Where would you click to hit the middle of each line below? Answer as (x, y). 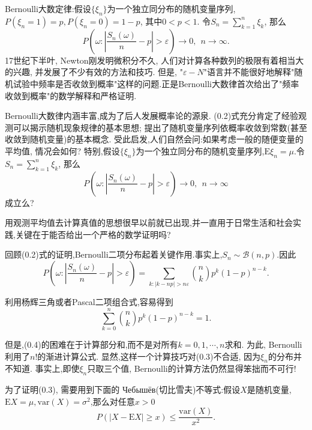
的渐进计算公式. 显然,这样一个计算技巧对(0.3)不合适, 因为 (149, 356)
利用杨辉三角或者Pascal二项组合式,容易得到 (89, 302)
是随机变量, (269, 389)
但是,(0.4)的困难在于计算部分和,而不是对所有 (91, 344)
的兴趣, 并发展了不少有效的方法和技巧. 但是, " (94, 72)
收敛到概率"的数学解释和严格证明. (71, 95)
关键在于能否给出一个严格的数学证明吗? (93, 234)
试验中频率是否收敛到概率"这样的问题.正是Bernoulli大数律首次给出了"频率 (156, 83)
